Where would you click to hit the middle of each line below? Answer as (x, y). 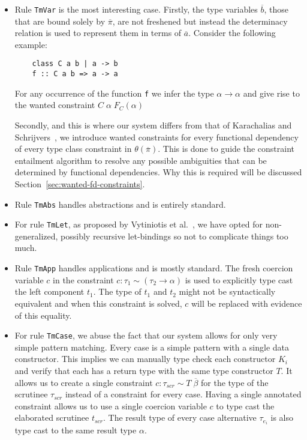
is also (282, 417)
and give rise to (271, 93)
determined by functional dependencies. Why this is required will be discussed (158, 172)
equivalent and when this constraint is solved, (98, 303)
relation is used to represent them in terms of (98, 33)
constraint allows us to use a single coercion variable (111, 405)
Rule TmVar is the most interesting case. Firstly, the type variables (136, 9)
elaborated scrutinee (52, 417)
